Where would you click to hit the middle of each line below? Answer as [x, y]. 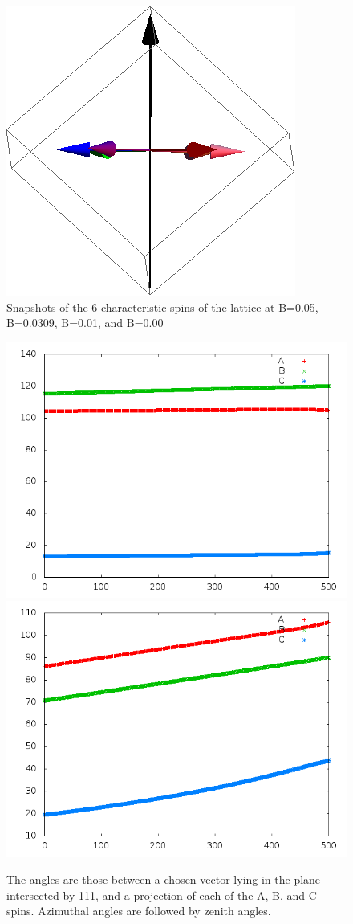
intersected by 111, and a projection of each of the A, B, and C [162, 895]
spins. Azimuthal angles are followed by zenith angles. [139, 911]
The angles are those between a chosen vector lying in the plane [164, 879]
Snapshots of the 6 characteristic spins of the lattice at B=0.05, [162, 307]
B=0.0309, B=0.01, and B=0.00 [85, 323]
